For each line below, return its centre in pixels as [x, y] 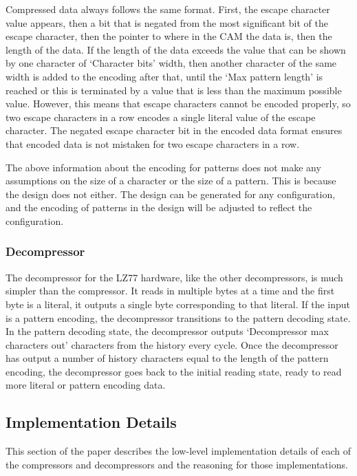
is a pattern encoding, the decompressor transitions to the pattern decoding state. [178, 317]
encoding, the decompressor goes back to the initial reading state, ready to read [174, 371]
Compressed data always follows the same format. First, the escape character [168, 9]
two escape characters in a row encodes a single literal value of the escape [161, 117]
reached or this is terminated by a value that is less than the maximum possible [174, 90]
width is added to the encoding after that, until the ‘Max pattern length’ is [164, 76]
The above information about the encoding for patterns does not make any [163, 167]
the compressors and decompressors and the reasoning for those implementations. [177, 464]
